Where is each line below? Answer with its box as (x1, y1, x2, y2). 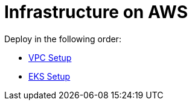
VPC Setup (28, 52, 72, 63)
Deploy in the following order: (4, 33, 121, 44)
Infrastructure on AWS (4, 2, 188, 22)
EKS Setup (28, 71, 71, 81)
